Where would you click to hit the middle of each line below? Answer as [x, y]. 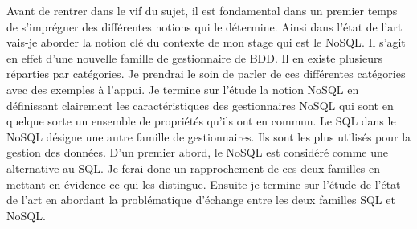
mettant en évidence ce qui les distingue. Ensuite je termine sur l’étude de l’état [204, 184]
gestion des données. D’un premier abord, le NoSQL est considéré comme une [197, 152]
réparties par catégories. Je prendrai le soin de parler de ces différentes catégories [206, 74]
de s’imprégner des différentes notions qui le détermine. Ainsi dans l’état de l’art [204, 26]
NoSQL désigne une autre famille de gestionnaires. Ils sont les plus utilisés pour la [209, 136]
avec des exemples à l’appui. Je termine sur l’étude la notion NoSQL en [183, 89]
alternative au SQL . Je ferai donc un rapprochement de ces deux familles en [194, 168]
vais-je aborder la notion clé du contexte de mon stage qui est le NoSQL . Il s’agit [206, 42]
